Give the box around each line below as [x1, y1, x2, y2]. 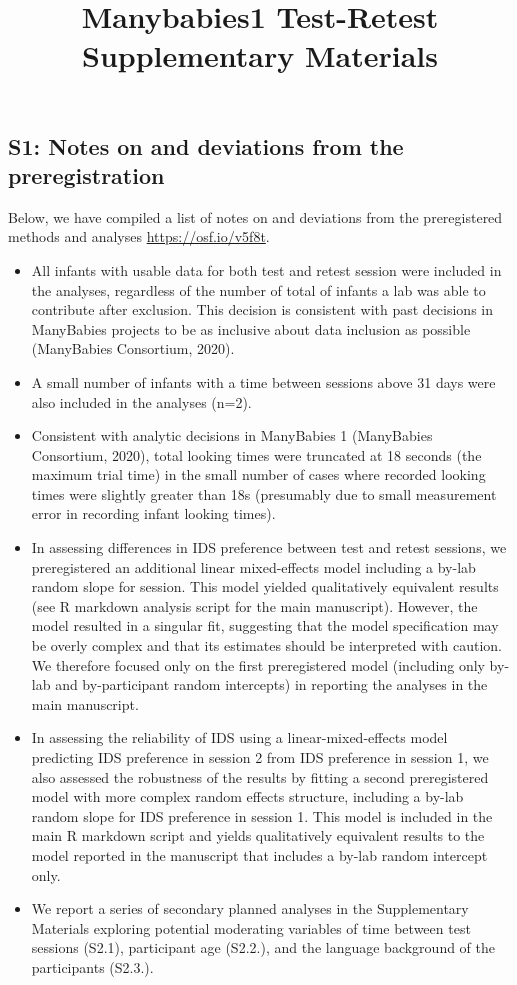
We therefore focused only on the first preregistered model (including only [31, 654, 485, 675]
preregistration [8, 159, 165, 190]
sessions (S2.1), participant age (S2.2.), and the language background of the [31, 937, 495, 958]
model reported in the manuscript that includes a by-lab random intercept [31, 844, 488, 865]
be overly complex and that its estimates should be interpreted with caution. [31, 635, 502, 656]
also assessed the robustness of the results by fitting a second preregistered [31, 766, 489, 787]
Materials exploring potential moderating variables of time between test [31, 917, 471, 938]
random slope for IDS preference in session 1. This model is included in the [31, 805, 493, 826]
